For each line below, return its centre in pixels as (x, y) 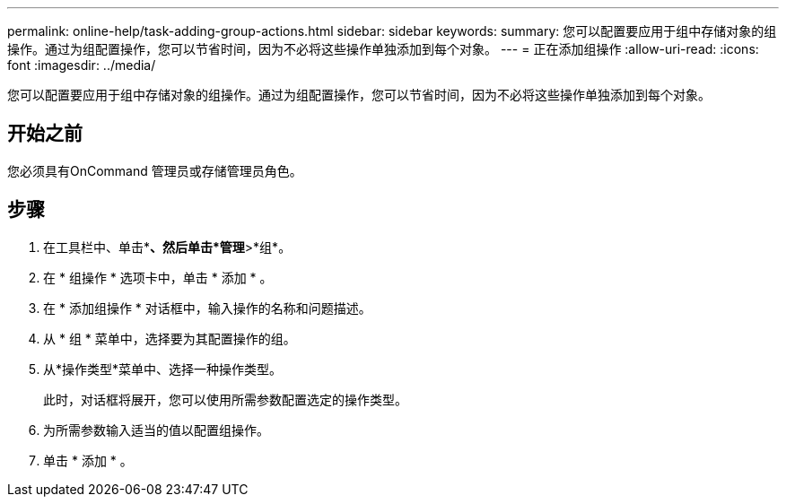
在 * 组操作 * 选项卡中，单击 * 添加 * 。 (158, 277)
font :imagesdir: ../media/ (82, 65)
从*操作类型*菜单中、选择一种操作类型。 (163, 369)
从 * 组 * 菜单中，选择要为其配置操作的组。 (170, 338)
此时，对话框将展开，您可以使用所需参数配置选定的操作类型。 (225, 399)
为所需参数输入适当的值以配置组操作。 (156, 430)
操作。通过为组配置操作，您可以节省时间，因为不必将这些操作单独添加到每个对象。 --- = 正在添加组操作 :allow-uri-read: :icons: (383, 49)
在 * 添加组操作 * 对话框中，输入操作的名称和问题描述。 (207, 308)
